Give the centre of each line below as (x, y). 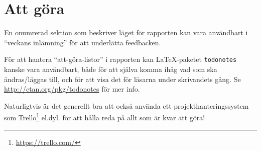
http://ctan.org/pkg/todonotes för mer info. (72, 89)
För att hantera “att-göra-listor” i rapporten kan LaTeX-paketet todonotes (120, 59)
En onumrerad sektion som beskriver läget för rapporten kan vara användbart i (126, 32)
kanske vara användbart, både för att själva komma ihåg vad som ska (111, 69)
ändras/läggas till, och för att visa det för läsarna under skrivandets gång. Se (122, 79)
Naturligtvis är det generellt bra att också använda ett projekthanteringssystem (126, 105)
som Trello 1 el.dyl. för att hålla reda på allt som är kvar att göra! (105, 117)
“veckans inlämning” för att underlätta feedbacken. (83, 42)
